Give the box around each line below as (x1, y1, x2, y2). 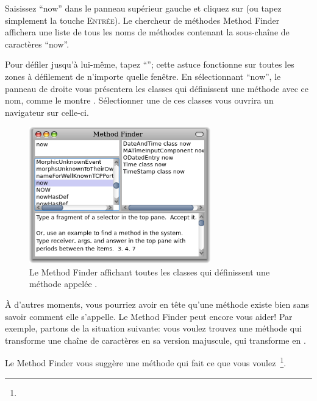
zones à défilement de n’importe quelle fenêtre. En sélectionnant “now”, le (5, 69, 281, 82)
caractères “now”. (5, 37, 69, 50)
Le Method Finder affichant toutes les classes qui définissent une (29, 265, 270, 278)
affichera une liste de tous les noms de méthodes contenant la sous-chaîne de (5, 26, 290, 38)
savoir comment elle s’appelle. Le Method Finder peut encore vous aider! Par (5, 310, 293, 322)
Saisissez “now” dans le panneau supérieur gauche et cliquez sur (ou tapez (5, 2, 282, 14)
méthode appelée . (29, 277, 98, 290)
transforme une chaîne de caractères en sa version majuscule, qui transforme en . (5, 333, 306, 346)
